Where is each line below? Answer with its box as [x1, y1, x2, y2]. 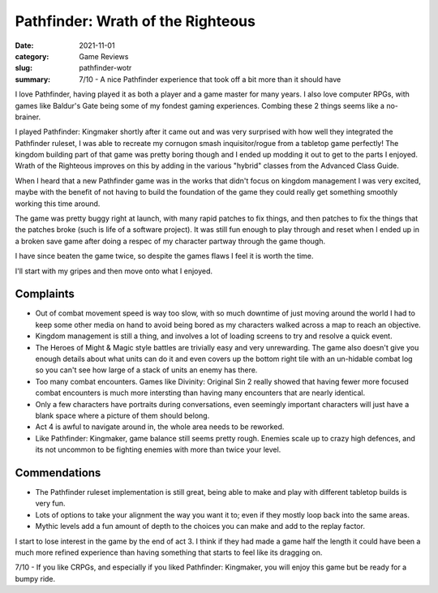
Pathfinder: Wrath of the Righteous [15, 12, 255, 30]
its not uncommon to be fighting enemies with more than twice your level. [35, 445, 281, 454]
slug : [15, 63, 32, 73]
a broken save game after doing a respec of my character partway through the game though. [15, 236, 326, 246]
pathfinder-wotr [79, 63, 132, 73]
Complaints [15, 287, 75, 301]
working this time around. [15, 199, 101, 208]
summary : [15, 74, 51, 84]
